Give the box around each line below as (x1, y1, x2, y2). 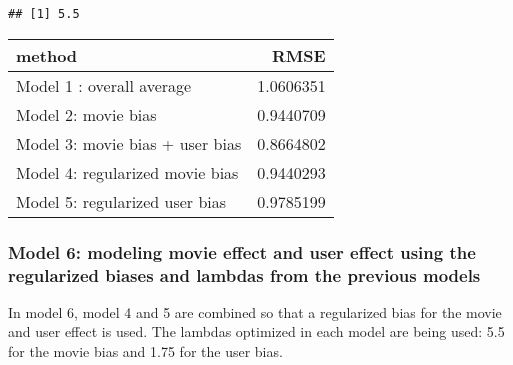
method (16, 43, 78, 67)
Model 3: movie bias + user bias (16, 131, 242, 155)
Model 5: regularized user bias (16, 189, 227, 213)
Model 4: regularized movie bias (16, 160, 239, 184)
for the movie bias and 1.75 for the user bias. (8, 340, 283, 361)
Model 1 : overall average (16, 73, 192, 97)
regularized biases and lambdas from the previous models (8, 262, 481, 287)
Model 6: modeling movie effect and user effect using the (8, 239, 476, 264)
